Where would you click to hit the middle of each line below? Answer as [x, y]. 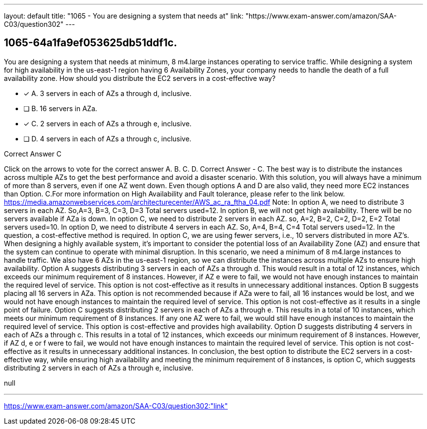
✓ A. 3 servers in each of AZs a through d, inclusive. [107, 93]
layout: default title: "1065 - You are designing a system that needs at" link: [124, 16]
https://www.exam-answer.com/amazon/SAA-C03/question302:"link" [116, 406]
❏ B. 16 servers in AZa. [60, 108]
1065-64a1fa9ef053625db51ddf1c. [91, 43]
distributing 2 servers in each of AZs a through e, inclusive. [99, 368]
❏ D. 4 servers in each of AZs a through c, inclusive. [107, 138]
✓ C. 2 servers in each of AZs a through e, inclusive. [107, 123]
